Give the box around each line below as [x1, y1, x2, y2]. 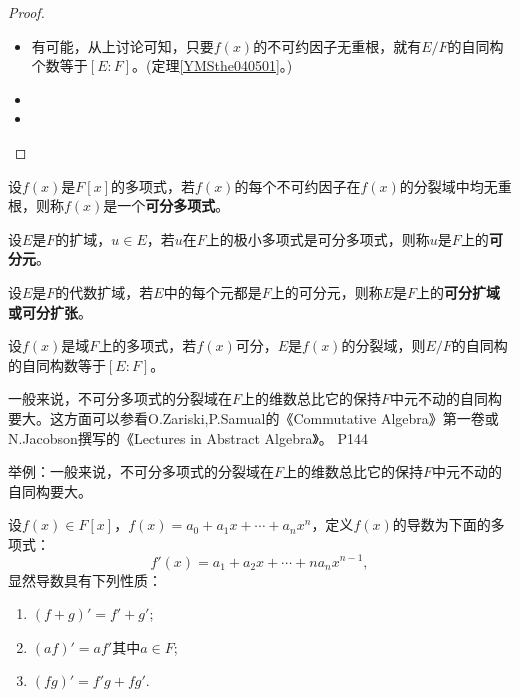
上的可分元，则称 [270, 281, 383, 302]
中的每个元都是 [163, 281, 262, 302]
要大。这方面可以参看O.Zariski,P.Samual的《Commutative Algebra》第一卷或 [8, 407, 499, 428]
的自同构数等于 [8, 354, 106, 375]
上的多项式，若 [98, 335, 197, 356]
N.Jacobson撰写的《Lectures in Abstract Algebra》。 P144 [8, 427, 369, 448]
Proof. [8, 2, 45, 22]
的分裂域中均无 [399, 175, 498, 196]
